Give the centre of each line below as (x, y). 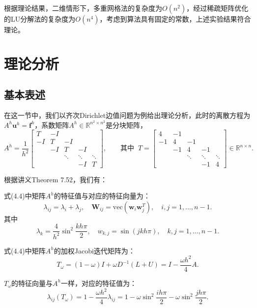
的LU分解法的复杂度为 (40, 19)
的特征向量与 (32, 283)
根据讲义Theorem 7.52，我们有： (56, 179)
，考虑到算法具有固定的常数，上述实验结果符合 (175, 19)
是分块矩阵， (126, 125)
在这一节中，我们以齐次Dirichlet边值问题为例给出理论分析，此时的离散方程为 (127, 115)
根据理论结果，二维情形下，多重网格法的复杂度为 (83, 8)
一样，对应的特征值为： (99, 283)
